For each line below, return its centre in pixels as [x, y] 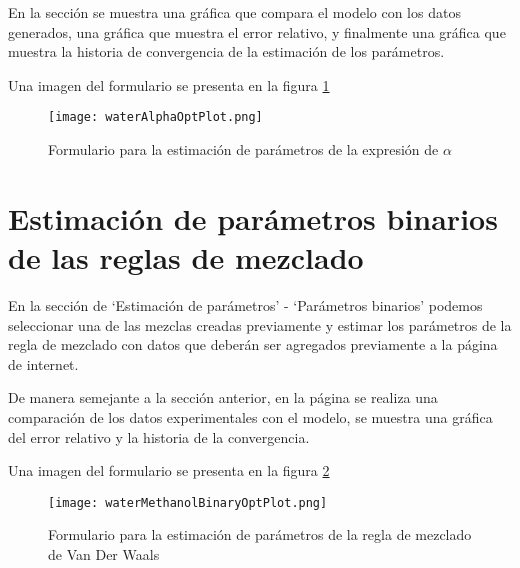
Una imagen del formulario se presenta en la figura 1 [169, 84]
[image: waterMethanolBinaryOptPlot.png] [188, 502]
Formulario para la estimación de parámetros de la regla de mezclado [260, 534]
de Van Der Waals [104, 553]
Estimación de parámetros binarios [253, 217]
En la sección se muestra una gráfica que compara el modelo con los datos [234, 12]
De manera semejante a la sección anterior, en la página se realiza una [223, 397]
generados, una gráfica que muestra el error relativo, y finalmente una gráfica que [257, 31]
